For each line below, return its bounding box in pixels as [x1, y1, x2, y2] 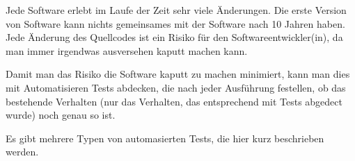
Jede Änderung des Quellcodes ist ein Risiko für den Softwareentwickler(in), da [6, 30, 343, 44]
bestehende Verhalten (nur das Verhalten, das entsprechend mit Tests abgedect [6, 94, 342, 108]
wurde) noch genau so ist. [6, 108, 116, 122]
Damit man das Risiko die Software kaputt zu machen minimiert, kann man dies [6, 67, 350, 81]
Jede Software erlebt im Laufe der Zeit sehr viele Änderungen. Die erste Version [6, 3, 347, 17]
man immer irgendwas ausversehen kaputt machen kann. [6, 43, 248, 58]
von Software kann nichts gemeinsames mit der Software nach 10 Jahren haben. [6, 16, 345, 31]
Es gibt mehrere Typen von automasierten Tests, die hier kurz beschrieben [6, 130, 324, 145]
